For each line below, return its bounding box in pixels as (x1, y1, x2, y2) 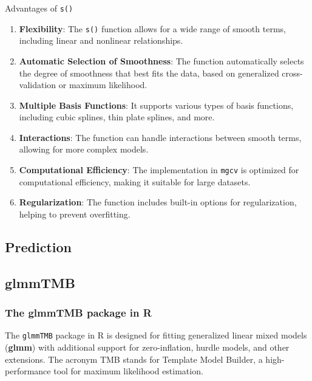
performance (5, 365, 51, 377)
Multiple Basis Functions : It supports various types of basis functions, (19, 98, 294, 111)
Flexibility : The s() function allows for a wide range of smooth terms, (19, 22, 286, 35)
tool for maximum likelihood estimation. (53, 365, 203, 377)
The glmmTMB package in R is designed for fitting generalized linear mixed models (5, 329, 307, 342)
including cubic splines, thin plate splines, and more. (19, 111, 215, 123)
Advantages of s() (5, 2, 73, 14)
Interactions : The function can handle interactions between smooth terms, (19, 131, 302, 143)
